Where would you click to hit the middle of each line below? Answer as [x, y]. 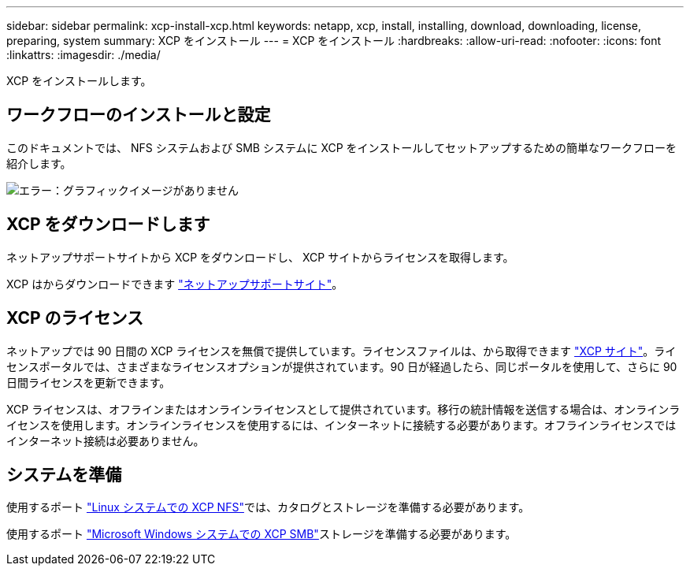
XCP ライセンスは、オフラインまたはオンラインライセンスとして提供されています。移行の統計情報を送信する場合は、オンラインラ [343, 409]
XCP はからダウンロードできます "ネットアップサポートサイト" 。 [175, 284]
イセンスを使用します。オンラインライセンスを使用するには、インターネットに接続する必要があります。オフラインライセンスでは [341, 425]
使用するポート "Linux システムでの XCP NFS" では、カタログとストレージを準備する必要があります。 [268, 507]
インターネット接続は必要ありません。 [106, 440]
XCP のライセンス [75, 318]
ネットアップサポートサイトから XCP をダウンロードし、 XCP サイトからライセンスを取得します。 [260, 257]
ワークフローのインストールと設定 [139, 115]
